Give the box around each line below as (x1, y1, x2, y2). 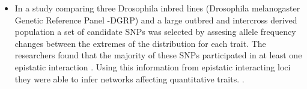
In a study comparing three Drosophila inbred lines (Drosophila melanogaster (14, 2, 300, 14)
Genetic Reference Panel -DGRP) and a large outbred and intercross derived (14, 13, 297, 26)
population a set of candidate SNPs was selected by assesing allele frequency (14, 25, 296, 38)
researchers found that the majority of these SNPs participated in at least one (14, 49, 302, 61)
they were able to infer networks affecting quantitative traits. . (14, 72, 245, 85)
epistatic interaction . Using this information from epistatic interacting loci (14, 60, 291, 73)
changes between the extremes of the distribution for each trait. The (14, 37, 266, 49)
